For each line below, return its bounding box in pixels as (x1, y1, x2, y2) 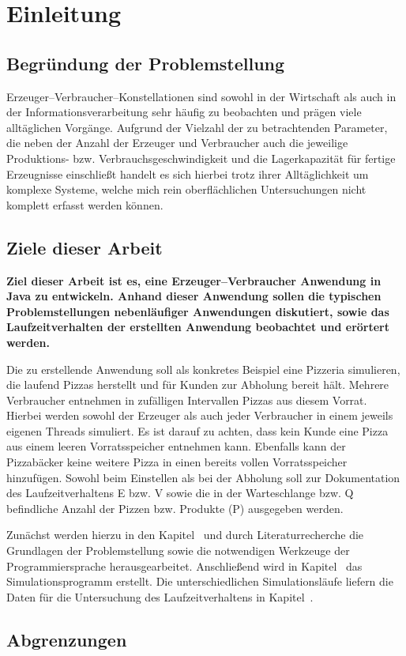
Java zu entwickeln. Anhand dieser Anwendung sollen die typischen (6, 288, 382, 304)
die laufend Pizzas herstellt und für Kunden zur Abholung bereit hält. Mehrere (6, 376, 389, 393)
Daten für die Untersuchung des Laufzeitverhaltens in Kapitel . (6, 588, 314, 605)
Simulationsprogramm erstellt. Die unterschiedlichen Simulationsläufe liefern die (6, 573, 393, 590)
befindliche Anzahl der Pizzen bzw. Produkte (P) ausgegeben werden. (6, 500, 344, 516)
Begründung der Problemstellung (6, 51, 285, 75)
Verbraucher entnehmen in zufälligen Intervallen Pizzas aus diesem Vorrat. (6, 391, 367, 408)
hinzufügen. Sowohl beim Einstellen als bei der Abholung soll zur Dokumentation (6, 469, 400, 485)
